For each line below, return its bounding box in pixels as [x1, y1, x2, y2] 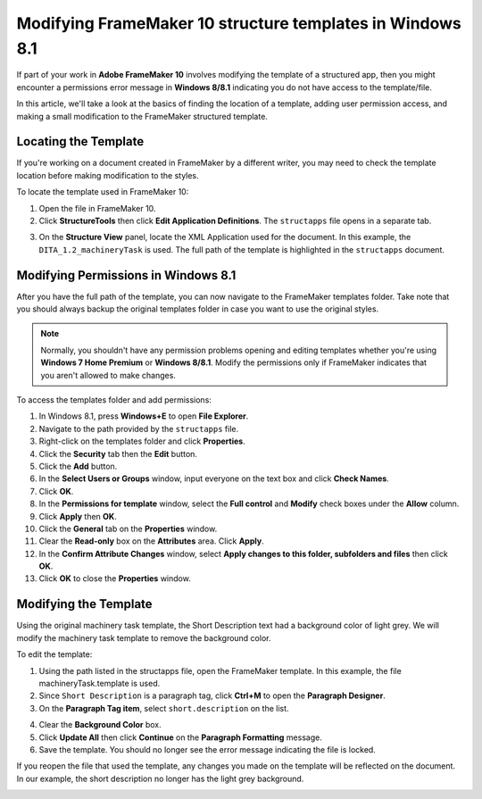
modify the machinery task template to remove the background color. [16, 632, 271, 643]
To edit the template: [16, 649, 93, 660]
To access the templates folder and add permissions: [16, 395, 212, 405]
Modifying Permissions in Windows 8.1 [16, 268, 237, 283]
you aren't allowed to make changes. [40, 370, 176, 380]
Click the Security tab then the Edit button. [38, 448, 198, 459]
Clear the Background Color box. [38, 720, 162, 730]
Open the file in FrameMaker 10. [38, 203, 156, 213]
